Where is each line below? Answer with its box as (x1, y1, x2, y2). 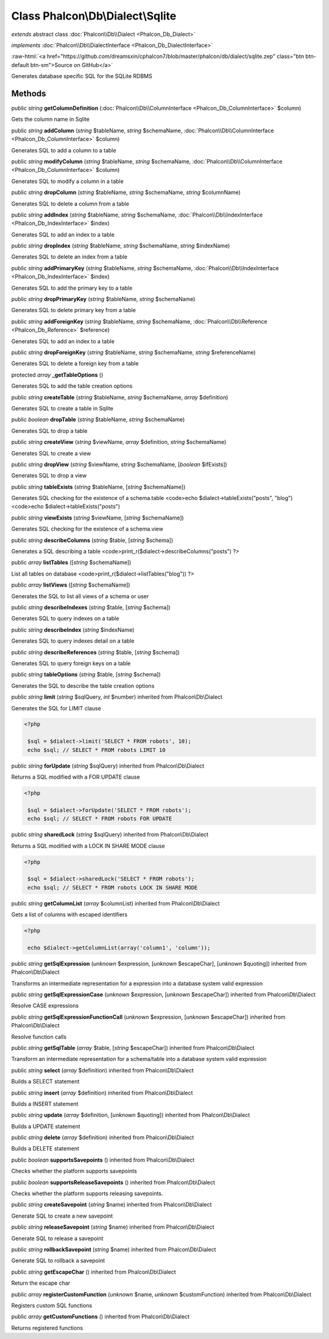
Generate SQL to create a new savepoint (11, 1212, 113, 1219)
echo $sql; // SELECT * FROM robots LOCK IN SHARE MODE (27, 884, 198, 891)
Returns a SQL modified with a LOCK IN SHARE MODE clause (11, 842, 165, 849)
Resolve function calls (11, 1033, 67, 1040)
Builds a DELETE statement (11, 1145, 79, 1152)
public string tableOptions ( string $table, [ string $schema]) (11, 671, 161, 678)
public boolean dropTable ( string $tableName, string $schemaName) (11, 416, 185, 423)
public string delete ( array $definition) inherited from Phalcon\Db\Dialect (11, 1134, 194, 1141)
